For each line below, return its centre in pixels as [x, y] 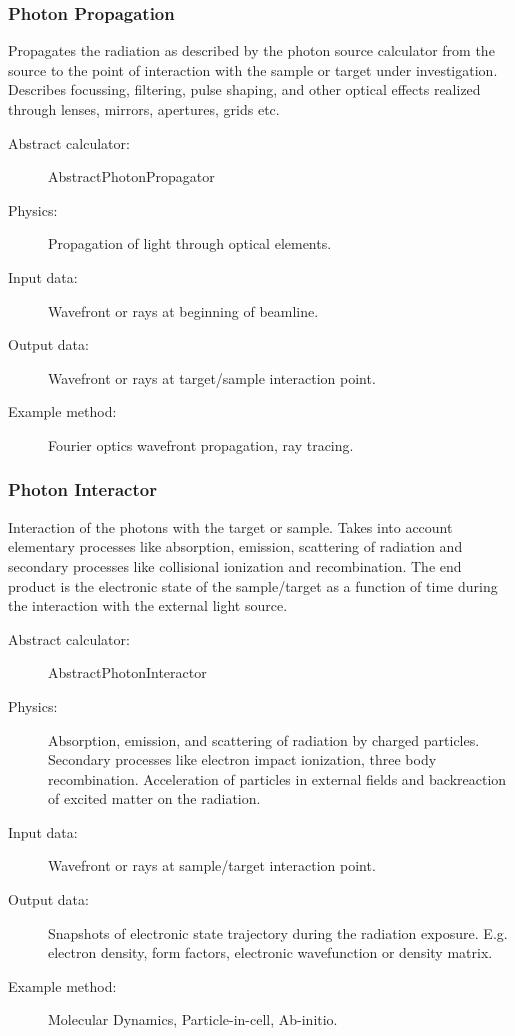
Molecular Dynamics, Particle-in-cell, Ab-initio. [193, 1019]
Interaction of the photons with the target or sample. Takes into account [230, 526]
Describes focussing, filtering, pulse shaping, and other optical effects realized [244, 89]
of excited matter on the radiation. [154, 798]
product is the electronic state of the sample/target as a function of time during [253, 585]
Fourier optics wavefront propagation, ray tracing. [201, 444]
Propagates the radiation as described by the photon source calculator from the [251, 50]
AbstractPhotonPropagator [131, 176]
